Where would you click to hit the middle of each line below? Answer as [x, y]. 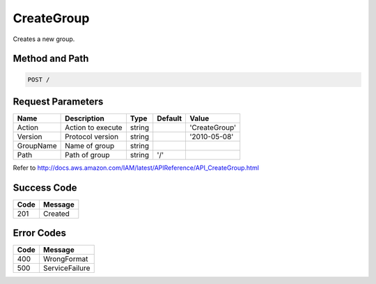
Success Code [45, 188]
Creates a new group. [44, 39]
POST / [39, 79]
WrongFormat [65, 259]
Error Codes [39, 233]
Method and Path [51, 59]
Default [170, 118]
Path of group [87, 155]
